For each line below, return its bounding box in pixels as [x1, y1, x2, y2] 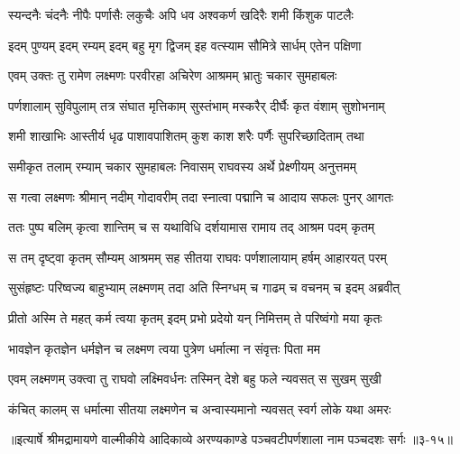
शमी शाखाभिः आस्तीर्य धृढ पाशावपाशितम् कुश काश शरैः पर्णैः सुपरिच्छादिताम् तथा [8, 126, 364, 145]
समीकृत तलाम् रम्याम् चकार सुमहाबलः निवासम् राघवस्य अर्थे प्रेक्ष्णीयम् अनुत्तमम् [8, 156, 356, 175]
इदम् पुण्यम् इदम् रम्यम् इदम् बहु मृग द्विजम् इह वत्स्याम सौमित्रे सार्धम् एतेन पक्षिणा [8, 35, 362, 54]
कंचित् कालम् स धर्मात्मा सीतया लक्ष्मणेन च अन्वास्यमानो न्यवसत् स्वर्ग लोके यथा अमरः [8, 399, 391, 418]
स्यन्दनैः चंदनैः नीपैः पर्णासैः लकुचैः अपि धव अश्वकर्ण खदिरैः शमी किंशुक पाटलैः [8, 5, 354, 23]
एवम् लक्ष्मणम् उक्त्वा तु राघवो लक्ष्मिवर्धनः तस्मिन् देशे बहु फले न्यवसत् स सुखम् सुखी [8, 369, 382, 388]
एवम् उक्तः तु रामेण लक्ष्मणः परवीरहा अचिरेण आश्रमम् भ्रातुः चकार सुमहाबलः [8, 66, 337, 85]
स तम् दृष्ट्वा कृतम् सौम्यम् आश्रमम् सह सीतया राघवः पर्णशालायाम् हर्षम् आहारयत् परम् [8, 247, 387, 266]
